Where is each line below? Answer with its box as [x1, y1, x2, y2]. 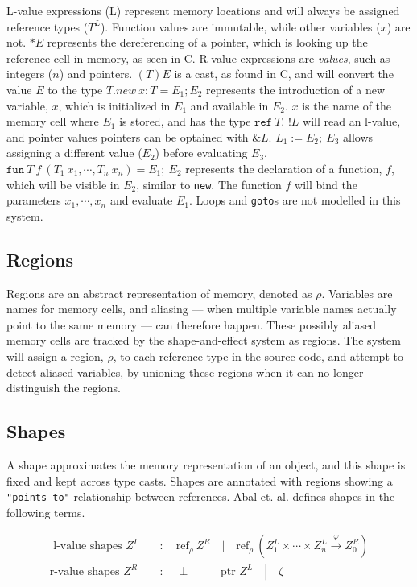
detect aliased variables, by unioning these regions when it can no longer [6, 363, 364, 380]
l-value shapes [53, 540, 122, 552]
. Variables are [321, 284, 393, 301]
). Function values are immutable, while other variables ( [100, 18, 381, 35]
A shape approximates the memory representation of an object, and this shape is [6, 457, 406, 473]
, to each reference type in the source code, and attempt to [113, 348, 403, 365]
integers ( [6, 65, 53, 82]
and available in [190, 97, 269, 114]
